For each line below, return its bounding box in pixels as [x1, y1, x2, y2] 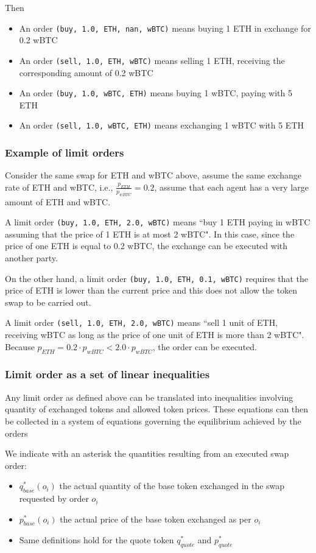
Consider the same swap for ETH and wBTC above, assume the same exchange [5, 169, 301, 181]
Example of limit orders [5, 144, 124, 160]
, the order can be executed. [152, 340, 257, 353]
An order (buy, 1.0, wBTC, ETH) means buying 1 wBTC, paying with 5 [19, 86, 292, 99]
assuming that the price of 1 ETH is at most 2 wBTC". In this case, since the [5, 227, 295, 240]
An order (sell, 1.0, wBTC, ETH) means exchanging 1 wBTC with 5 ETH [19, 119, 304, 132]
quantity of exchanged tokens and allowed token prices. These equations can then [5, 403, 309, 415]
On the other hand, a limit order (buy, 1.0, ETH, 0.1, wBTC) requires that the [5, 272, 308, 284]
